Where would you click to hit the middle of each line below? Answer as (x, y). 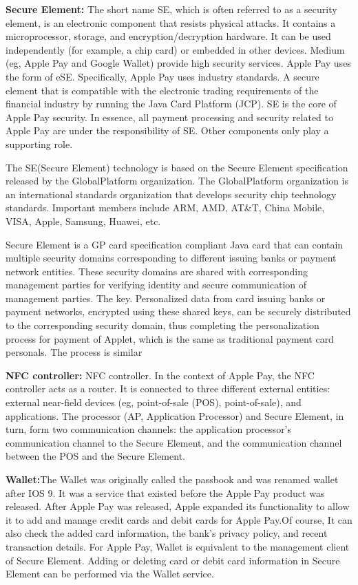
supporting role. (39, 143)
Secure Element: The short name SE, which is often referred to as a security (171, 9)
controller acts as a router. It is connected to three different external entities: (168, 389)
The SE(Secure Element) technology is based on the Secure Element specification (177, 167)
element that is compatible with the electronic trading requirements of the (162, 90)
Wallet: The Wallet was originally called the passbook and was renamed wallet (172, 479)
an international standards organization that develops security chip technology (171, 194)
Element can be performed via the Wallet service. (110, 574)
